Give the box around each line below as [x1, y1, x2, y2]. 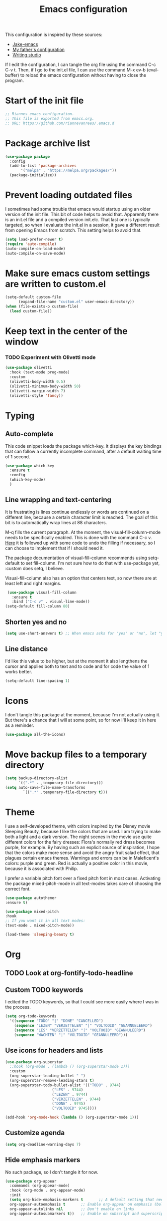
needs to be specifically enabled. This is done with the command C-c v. [5, 534, 152, 540]
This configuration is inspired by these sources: [5, 31, 103, 38]
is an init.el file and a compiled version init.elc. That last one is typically [5, 217, 151, 223]
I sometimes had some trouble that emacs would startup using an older [5, 206, 151, 212]
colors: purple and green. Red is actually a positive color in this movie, [5, 860, 149, 866]
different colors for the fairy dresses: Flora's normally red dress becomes [5, 839, 155, 845]
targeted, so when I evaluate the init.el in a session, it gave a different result [5, 222, 160, 228]
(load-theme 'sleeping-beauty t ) [5, 932, 75, 937]
